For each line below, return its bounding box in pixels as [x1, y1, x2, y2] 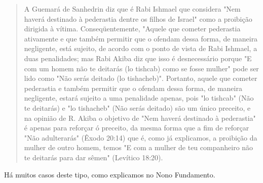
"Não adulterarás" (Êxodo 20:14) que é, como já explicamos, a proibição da [24, 132, 257, 143]
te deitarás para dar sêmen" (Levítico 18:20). [24, 152, 163, 162]
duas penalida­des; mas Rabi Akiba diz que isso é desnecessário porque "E [24, 53, 252, 63]
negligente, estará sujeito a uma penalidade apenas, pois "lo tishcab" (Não [24, 93, 254, 103]
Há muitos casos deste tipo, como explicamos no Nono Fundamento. [4, 169, 215, 179]
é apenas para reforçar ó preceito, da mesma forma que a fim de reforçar [24, 122, 249, 133]
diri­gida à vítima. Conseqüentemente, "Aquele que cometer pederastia [24, 23, 241, 34]
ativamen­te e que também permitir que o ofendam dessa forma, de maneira [24, 33, 258, 43]
